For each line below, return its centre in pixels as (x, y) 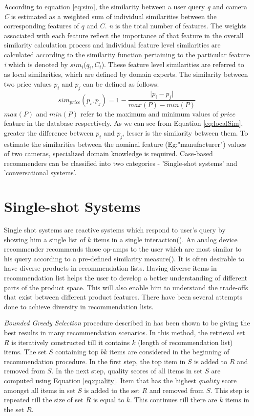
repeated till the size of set (44, 400)
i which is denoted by (36, 64)
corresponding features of (42, 26)
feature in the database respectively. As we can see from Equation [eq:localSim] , (124, 123)
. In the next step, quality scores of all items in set (127, 371)
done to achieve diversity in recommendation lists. (79, 306)
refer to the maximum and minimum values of (149, 113)
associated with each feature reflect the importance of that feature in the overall (124, 35)
